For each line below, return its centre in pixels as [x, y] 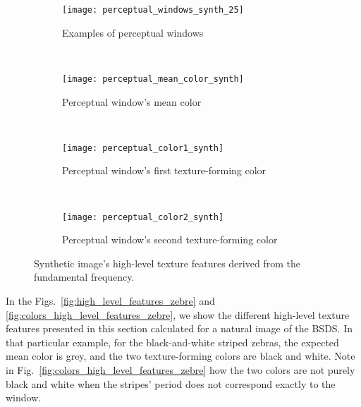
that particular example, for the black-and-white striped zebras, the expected [172, 342]
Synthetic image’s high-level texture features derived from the [167, 263]
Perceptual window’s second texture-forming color [170, 239]
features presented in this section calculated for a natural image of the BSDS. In [179, 328]
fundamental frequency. [84, 277]
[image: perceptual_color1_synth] [143, 148]
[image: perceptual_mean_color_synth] [153, 79]
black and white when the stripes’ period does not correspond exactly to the [171, 383]
